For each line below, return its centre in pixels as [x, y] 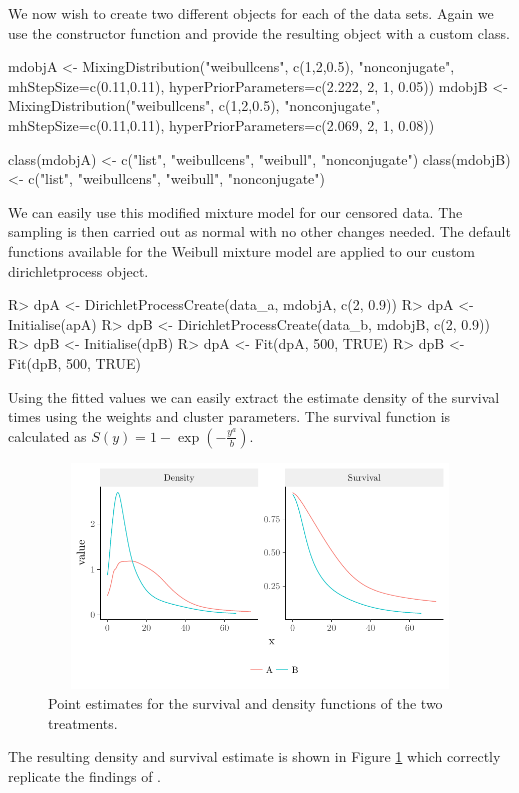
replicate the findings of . [84, 775]
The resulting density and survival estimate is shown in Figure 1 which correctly [254, 756]
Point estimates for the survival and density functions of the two [245, 703]
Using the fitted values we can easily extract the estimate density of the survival [254, 396]
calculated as [47, 435]
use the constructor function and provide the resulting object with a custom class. [259, 32]
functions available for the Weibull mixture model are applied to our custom [242, 250]
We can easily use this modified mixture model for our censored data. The [235, 211]
